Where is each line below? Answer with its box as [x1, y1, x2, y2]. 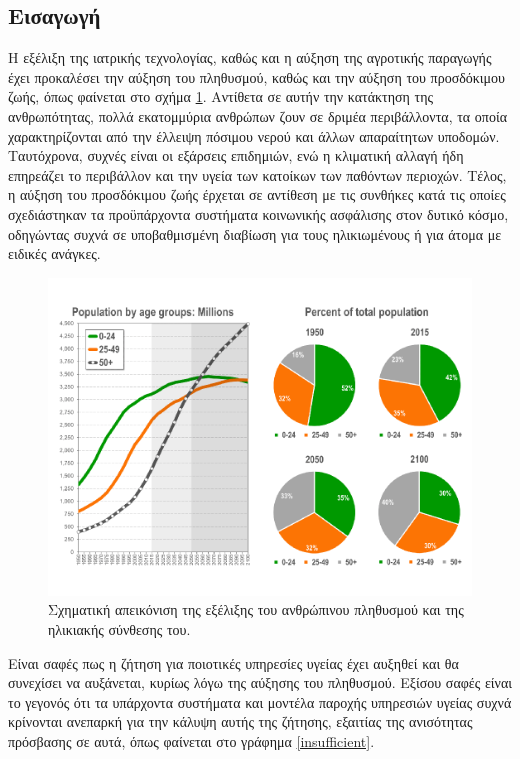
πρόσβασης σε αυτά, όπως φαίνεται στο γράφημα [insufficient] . [8, 730, 375, 751]
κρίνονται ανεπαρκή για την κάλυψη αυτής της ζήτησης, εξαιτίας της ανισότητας [8, 711, 473, 732]
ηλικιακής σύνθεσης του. [48, 618, 191, 639]
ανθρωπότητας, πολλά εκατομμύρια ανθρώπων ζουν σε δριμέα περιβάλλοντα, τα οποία [8, 105, 507, 126]
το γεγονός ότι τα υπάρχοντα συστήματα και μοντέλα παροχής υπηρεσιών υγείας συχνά [8, 691, 512, 712]
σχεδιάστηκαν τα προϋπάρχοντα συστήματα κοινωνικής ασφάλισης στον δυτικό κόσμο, [8, 203, 509, 224]
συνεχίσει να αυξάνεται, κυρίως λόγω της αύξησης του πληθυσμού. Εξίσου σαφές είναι [8, 672, 512, 693]
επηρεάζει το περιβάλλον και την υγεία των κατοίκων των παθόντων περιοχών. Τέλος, [8, 164, 507, 185]
